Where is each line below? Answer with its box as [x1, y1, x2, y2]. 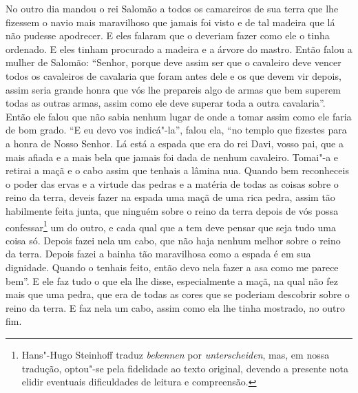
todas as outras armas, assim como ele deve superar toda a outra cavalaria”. [6, 96, 326, 110]
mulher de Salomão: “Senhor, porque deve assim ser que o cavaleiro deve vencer [6, 55, 341, 70]
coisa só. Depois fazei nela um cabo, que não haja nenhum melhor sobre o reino [6, 233, 341, 247]
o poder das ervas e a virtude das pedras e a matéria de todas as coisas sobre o [6, 176, 339, 191]
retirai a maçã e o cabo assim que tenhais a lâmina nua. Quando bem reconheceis [6, 163, 349, 178]
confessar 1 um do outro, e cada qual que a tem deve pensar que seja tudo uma [6, 217, 336, 234]
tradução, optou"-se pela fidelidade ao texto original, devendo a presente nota [21, 361, 348, 375]
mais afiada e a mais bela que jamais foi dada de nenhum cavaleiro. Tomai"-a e [6, 149, 339, 164]
